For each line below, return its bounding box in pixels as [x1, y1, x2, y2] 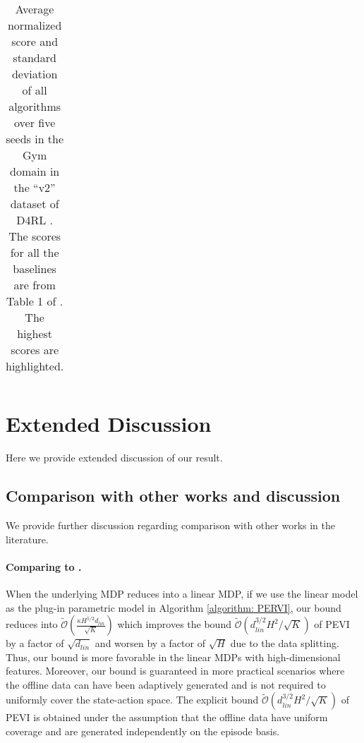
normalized [7, 17, 62, 33]
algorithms [8, 98, 61, 114]
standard [13, 49, 56, 66]
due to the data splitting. [230, 636, 339, 651]
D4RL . [16, 212, 54, 228]
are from [13, 277, 56, 293]
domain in [10, 163, 60, 179]
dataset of [10, 195, 59, 212]
